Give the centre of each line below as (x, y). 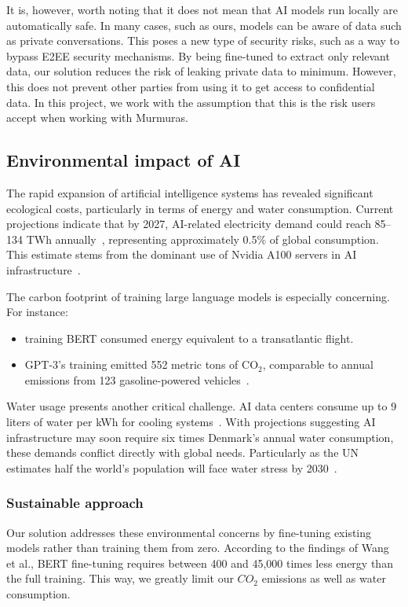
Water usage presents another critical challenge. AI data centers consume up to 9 (202, 406)
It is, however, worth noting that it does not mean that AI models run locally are (202, 9)
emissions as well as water (324, 578)
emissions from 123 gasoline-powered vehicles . (137, 379)
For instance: (37, 312)
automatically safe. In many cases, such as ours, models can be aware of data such (204, 25)
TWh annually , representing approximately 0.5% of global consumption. (202, 239)
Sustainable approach (75, 503)
